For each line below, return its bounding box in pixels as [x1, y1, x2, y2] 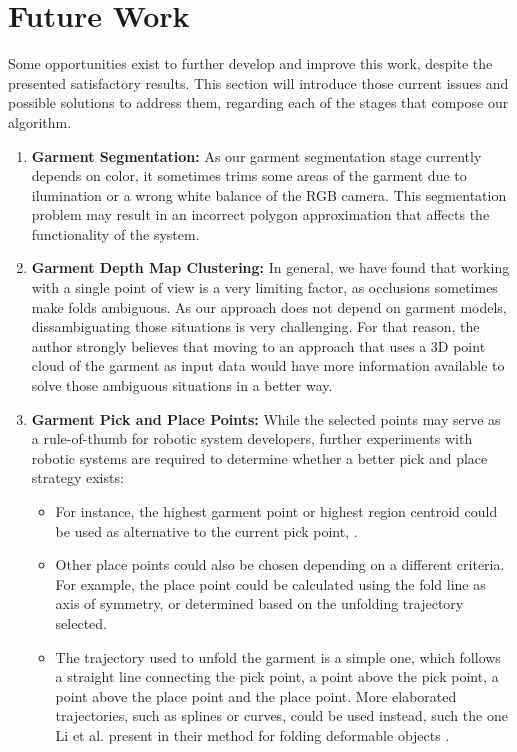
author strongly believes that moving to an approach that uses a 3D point [31, 335, 486, 356]
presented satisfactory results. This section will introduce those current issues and [8, 72, 509, 93]
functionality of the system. [31, 223, 200, 244]
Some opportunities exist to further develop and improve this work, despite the [8, 53, 493, 74]
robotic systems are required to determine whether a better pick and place [31, 447, 488, 468]
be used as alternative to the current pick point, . [55, 520, 358, 541]
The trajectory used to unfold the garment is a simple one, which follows [55, 646, 501, 667]
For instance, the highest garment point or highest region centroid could [55, 501, 498, 521]
